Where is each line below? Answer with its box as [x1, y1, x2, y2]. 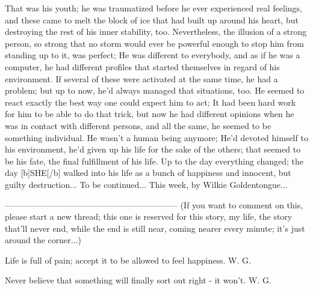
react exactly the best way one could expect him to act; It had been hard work [5, 95, 296, 108]
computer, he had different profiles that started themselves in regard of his [5, 60, 280, 73]
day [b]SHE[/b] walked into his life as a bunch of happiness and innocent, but [5, 166, 291, 179]
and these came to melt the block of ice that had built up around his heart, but [5, 13, 299, 26]
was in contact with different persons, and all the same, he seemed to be [5, 119, 271, 131]
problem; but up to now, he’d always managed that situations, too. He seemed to [5, 84, 305, 97]
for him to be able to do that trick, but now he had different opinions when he [5, 107, 294, 120]
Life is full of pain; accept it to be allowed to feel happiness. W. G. [5, 253, 251, 266]
